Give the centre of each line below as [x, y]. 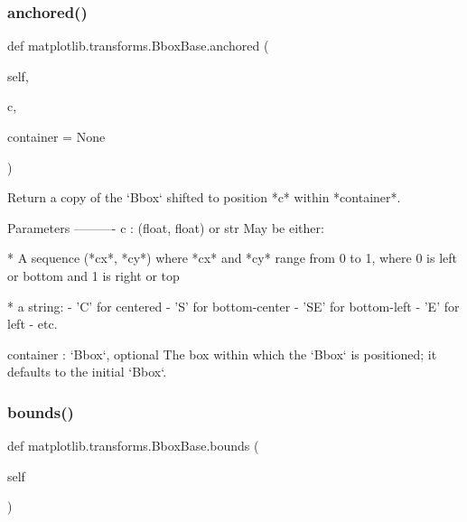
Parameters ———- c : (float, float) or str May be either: [166, 227]
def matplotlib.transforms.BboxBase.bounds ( [133, 446]
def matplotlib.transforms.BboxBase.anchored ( [138, 46]
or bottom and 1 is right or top [93, 275]
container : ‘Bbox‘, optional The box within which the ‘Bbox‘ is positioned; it [222, 354]
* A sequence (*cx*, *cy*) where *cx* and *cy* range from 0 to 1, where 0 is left [233, 258]
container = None [56, 136]
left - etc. [33, 324]
